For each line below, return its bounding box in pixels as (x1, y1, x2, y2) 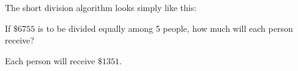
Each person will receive (5, 54, 95, 67)
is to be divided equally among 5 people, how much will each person (37, 21, 293, 34)
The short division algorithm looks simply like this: (5, 1, 197, 13)
